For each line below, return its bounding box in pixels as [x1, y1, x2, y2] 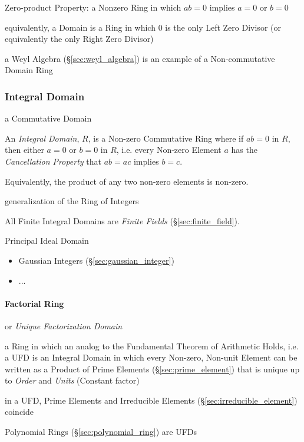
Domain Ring [5, 64, 53, 76]
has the [231, 143, 257, 156]
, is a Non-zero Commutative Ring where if [88, 132, 244, 144]
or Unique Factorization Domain [5, 319, 123, 332]
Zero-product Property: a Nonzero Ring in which [5, 1, 181, 13]
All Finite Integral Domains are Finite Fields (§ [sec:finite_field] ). [5, 214, 240, 227]
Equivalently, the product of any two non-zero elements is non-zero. [5, 175, 249, 187]
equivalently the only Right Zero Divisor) [5, 32, 154, 45]
